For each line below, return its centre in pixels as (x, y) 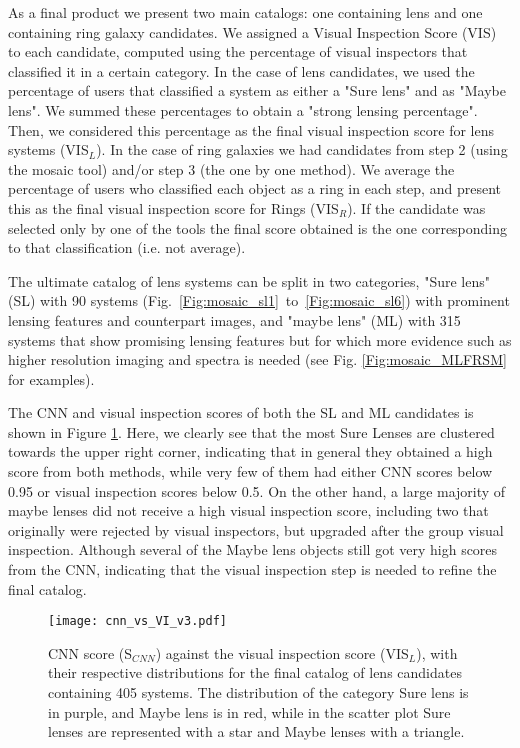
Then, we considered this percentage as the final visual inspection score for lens (251, 129)
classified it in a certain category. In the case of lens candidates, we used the (241, 70)
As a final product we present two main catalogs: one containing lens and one (245, 12)
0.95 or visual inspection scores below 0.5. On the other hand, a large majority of (257, 490)
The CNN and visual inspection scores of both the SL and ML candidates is (241, 412)
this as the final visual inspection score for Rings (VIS (173, 207)
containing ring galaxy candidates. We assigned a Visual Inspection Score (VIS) (252, 31)
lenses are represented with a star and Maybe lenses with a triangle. (256, 731)
